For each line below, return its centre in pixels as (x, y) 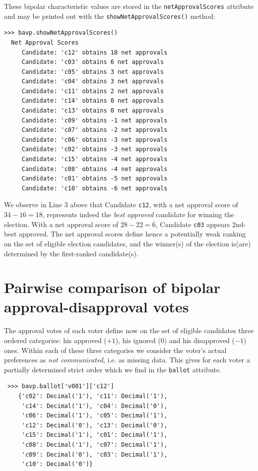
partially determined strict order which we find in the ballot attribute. (113, 369)
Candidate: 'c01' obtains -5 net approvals (95, 179)
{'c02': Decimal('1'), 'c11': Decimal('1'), (93, 396)
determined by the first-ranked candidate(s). (71, 253)
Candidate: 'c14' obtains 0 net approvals (93, 101)
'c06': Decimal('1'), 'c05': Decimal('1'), (95, 416)
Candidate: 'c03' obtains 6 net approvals (93, 62)
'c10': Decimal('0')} (57, 464)
